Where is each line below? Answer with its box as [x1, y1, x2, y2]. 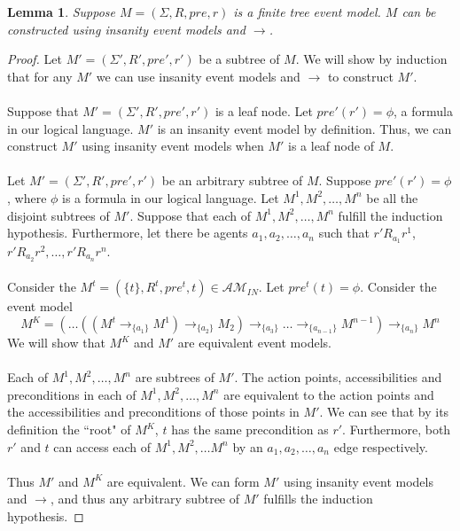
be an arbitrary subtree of [161, 171, 303, 190]
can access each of [53, 437, 152, 456]
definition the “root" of [7, 420, 131, 438]
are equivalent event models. [177, 333, 331, 352]
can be [402, 3, 436, 20]
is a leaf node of [288, 137, 374, 155]
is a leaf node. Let [214, 101, 313, 120]
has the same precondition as [171, 420, 329, 438]
